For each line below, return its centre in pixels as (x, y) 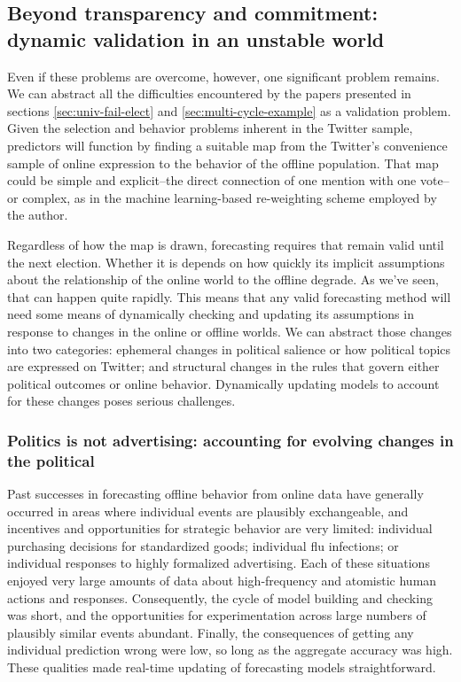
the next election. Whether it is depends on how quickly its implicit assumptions (226, 262)
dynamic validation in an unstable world (196, 39)
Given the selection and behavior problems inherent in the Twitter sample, (210, 128)
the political (51, 460)
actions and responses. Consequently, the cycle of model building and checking (220, 597)
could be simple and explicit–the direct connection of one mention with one (212, 180)
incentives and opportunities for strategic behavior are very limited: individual (220, 528)
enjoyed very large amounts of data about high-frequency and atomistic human (222, 580)
